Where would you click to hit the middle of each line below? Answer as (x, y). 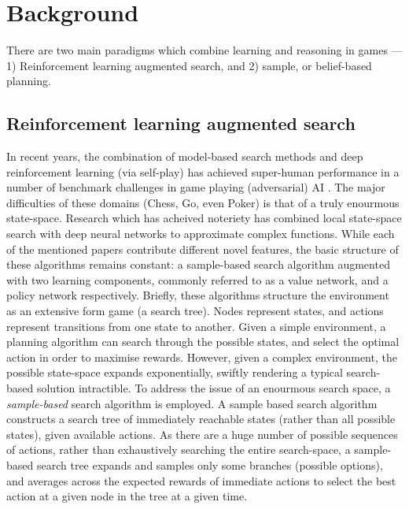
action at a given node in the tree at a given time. (127, 496)
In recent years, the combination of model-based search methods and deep (185, 156)
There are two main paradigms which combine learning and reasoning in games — (204, 50)
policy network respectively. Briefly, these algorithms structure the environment (198, 295)
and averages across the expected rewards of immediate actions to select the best (201, 480)
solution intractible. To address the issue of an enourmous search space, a (214, 388)
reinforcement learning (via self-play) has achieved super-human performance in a (203, 171)
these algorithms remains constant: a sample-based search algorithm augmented (198, 264)
